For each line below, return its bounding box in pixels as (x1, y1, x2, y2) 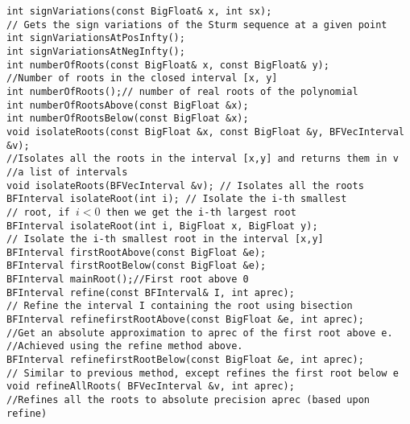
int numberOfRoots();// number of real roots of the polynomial (6, 85, 358, 97)
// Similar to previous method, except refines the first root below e (6, 367, 399, 379)
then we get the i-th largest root (106, 206, 296, 218)
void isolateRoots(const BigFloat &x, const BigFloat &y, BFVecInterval (6, 126, 404, 138)
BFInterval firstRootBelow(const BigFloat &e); (6, 260, 267, 272)
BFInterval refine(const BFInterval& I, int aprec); (6, 286, 295, 298)
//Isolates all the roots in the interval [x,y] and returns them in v (6, 153, 399, 165)
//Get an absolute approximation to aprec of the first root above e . (6, 327, 393, 339)
